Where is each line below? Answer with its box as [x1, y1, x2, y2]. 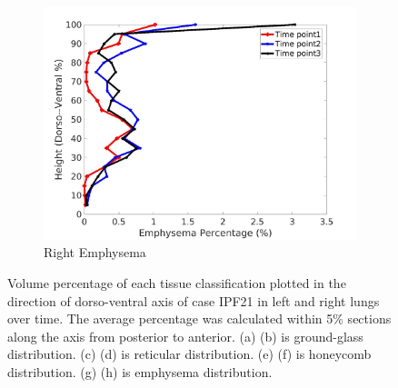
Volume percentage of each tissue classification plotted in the [7, 274, 346, 293]
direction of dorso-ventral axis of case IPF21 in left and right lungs [7, 291, 380, 310]
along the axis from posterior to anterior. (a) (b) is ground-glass [7, 326, 363, 345]
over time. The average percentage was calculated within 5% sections [7, 309, 392, 328]
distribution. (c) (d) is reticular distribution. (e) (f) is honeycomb [7, 344, 372, 363]
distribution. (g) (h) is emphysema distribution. [7, 363, 273, 382]
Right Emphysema [44, 243, 146, 262]
